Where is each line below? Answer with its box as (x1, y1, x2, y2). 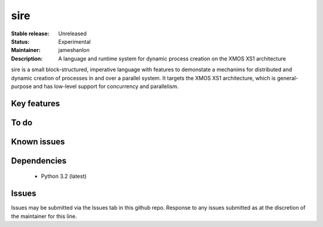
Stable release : (11, 30, 50, 37)
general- (277, 74, 298, 81)
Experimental (58, 38, 91, 45)
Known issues (11, 137, 65, 147)
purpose (11, 83, 32, 90)
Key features (11, 98, 60, 108)
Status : (11, 38, 30, 45)
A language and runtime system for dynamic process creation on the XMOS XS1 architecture (58, 55, 287, 62)
